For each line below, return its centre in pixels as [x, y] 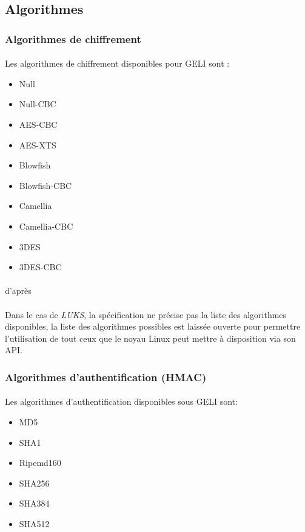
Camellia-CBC [46, 226]
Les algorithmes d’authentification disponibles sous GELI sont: [121, 401]
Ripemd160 [40, 463]
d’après [18, 291]
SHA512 [34, 523]
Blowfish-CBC [45, 185]
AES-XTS [38, 145]
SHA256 [34, 483]
